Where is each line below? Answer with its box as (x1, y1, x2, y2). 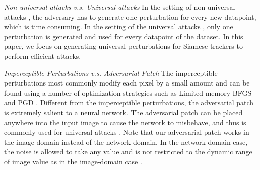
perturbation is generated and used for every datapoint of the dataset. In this (4, 31, 243, 41)
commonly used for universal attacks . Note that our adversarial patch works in (4, 127, 249, 137)
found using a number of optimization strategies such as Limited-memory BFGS (4, 87, 252, 98)
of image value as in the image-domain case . (4, 156, 142, 166)
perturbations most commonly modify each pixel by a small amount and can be (4, 77, 250, 88)
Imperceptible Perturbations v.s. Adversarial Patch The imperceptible (4, 67, 218, 78)
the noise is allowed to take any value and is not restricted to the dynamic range (4, 146, 252, 157)
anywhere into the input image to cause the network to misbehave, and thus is (4, 117, 246, 127)
